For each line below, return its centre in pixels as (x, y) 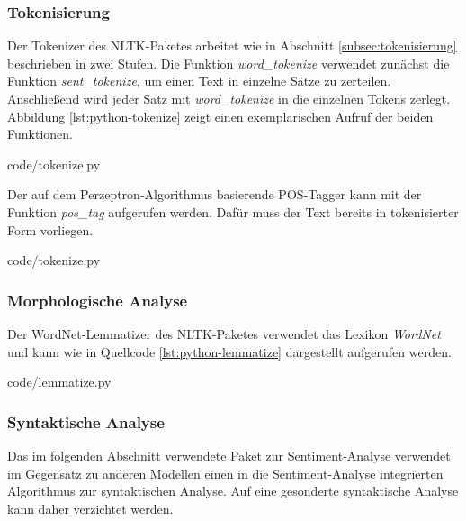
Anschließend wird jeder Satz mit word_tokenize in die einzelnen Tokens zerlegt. (229, 98)
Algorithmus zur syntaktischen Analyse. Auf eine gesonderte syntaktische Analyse (233, 491)
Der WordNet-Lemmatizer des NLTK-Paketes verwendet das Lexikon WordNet (224, 333)
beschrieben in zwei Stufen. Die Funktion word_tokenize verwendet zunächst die (229, 63)
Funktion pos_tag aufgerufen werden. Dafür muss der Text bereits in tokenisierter (233, 211)
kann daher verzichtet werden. (90, 508)
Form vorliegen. (50, 229)
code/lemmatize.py (59, 382)
